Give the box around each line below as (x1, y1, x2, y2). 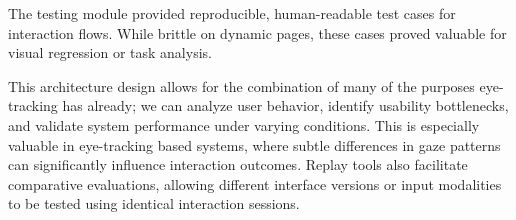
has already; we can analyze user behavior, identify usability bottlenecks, (62, 95, 509, 116)
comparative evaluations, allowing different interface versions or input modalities (8, 173, 502, 194)
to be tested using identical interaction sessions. (8, 193, 300, 214)
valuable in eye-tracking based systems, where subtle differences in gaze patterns (8, 134, 501, 155)
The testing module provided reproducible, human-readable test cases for (8, 3, 456, 23)
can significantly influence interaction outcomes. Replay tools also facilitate (8, 154, 468, 175)
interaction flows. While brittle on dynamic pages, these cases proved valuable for (8, 22, 507, 43)
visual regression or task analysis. (8, 42, 212, 63)
